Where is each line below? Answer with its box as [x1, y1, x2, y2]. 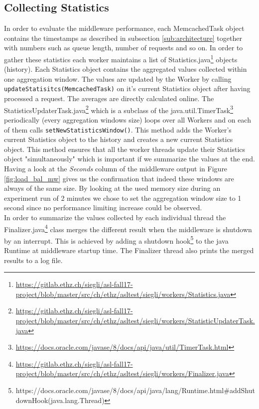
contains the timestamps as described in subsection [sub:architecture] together [4, 32, 242, 43]
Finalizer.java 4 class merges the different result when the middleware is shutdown [4, 222, 252, 234]
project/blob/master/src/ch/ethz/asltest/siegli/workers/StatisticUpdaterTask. [15, 315, 255, 325]
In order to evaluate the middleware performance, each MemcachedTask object [4, 23, 245, 33]
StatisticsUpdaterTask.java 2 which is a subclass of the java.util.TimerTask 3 [4, 103, 233, 115]
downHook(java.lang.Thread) [15, 395, 105, 405]
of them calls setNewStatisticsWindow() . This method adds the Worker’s [4, 124, 232, 135]
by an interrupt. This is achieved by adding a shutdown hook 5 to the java [4, 234, 229, 246]
